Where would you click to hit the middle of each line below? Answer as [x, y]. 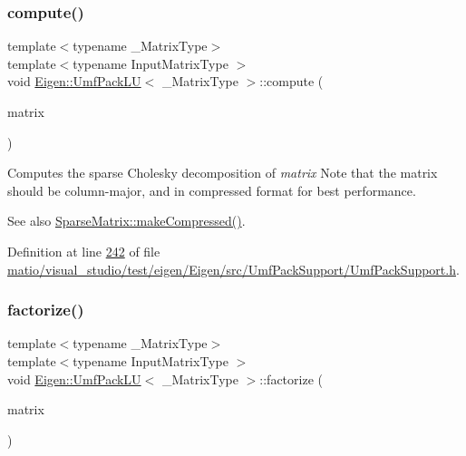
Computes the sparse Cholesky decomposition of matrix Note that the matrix [223, 173]
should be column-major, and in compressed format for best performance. [212, 190]
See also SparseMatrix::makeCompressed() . [126, 221]
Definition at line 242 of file [84, 251]
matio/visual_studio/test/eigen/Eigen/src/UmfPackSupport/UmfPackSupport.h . [233, 269]
